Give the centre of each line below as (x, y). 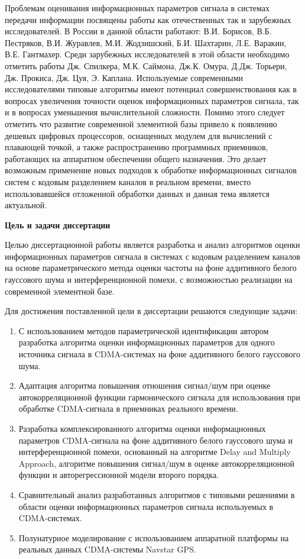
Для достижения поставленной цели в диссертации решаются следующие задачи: (151, 311)
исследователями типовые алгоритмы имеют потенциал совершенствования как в (151, 89)
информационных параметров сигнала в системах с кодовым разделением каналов (152, 256)
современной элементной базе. (60, 291)
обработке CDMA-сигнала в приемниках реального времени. (128, 408)
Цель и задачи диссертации (58, 224)
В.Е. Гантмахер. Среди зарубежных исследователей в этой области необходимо (147, 54)
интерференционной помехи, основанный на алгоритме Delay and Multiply (155, 452)
